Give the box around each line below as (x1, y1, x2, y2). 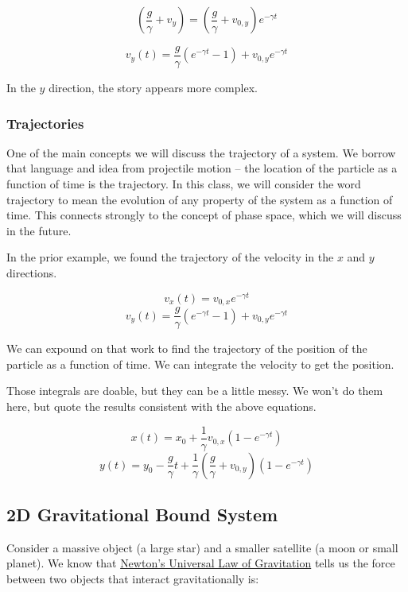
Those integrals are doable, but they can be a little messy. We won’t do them (6, 382, 383, 399)
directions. (6, 265, 57, 281)
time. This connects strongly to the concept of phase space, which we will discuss (6, 207, 402, 223)
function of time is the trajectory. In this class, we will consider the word (6, 176, 361, 192)
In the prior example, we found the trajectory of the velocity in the (6, 249, 334, 265)
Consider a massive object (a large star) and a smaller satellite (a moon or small (6, 539, 398, 555)
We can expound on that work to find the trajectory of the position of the (6, 340, 367, 357)
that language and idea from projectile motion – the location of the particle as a (6, 160, 398, 176)
